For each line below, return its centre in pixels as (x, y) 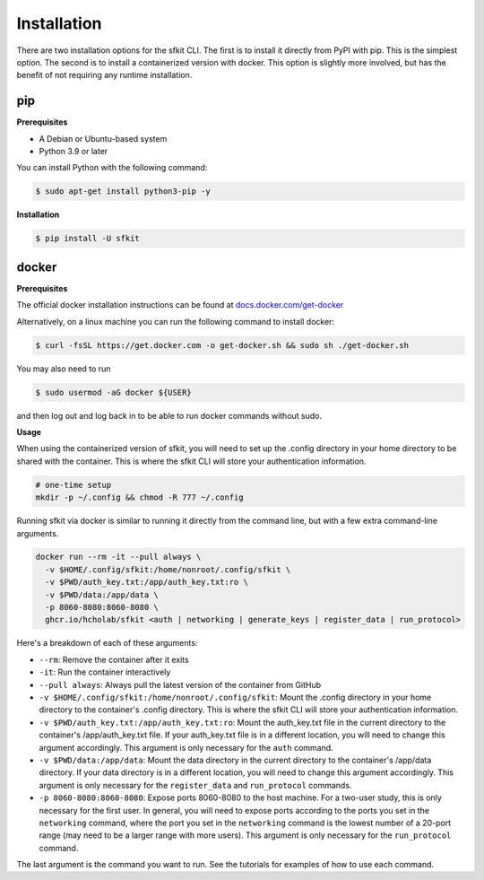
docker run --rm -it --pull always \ (118, 557)
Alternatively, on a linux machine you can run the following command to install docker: (176, 321)
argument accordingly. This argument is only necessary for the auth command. (186, 747)
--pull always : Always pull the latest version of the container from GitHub (180, 684)
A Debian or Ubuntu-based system (103, 138)
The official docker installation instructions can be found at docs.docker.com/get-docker (180, 305)
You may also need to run (64, 369)
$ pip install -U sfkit (88, 239)
